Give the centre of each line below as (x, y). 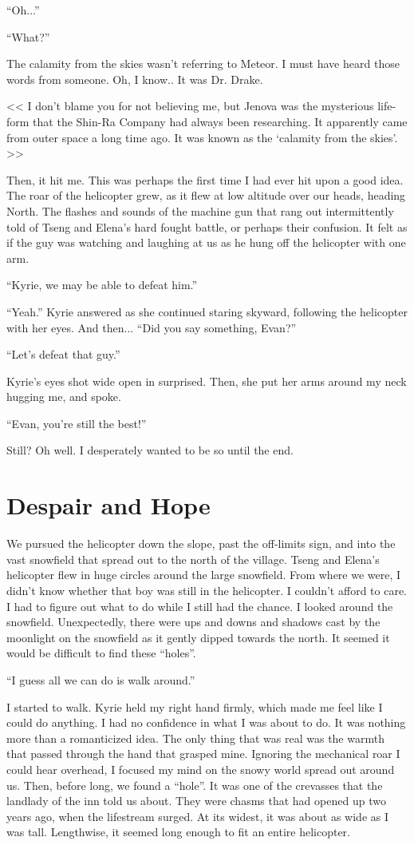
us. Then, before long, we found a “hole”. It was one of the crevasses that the (195, 785)
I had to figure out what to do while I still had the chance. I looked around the (200, 606)
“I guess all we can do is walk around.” (101, 679)
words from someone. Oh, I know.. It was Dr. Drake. (135, 79)
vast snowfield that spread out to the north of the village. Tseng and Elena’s (193, 559)
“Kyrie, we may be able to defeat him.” (102, 285)
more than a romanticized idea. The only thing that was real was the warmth (195, 738)
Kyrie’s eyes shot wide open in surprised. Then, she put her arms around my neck (207, 381)
